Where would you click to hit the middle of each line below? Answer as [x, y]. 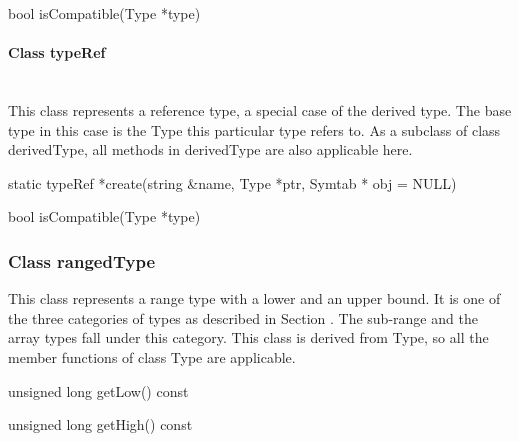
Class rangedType [82, 260]
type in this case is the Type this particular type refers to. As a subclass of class [254, 129]
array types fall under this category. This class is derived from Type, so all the [248, 337]
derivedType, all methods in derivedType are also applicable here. [210, 149]
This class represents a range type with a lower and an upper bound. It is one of [254, 298]
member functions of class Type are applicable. [152, 356]
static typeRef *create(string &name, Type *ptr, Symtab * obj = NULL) [232, 182]
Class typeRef [57, 52]
